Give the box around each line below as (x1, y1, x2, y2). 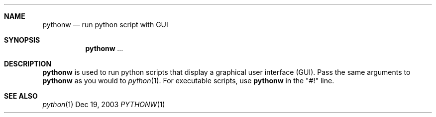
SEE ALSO (4, 92, 38, 100)
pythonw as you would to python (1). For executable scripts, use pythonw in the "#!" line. (42, 76, 334, 85)
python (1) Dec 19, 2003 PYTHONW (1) (42, 100, 165, 109)
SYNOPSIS (4, 36, 40, 44)
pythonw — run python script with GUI (42, 20, 168, 29)
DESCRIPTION (4, 59, 52, 68)
